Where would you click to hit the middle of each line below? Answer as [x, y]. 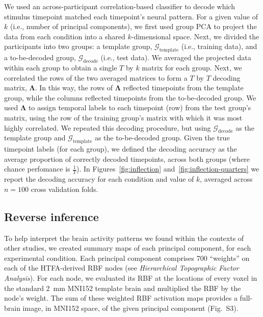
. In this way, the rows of [74, 88]
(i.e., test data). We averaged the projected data [176, 57]
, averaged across [226, 179]
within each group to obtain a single [61, 67]
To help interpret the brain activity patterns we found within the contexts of [124, 238]
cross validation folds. [64, 189]
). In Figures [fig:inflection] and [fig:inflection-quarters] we [168, 169]
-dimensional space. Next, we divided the [195, 36]
